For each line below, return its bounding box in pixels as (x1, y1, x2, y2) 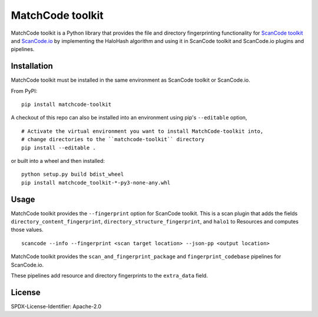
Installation (11, 61, 53, 71)
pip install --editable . (21, 144, 97, 151)
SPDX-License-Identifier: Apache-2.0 (11, 303, 102, 310)
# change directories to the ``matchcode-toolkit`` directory (21, 136, 205, 143)
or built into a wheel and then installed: (11, 157, 105, 164)
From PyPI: (11, 87, 38, 94)
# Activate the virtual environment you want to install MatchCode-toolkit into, (21, 128, 264, 135)
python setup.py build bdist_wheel (21, 171, 124, 178)
